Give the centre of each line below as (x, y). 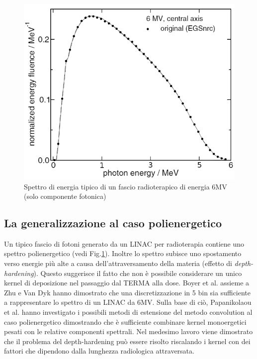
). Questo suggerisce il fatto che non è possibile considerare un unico (138, 273)
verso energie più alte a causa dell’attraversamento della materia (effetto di (118, 263)
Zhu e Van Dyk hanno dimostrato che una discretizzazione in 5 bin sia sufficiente (128, 292)
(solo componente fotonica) (65, 196)
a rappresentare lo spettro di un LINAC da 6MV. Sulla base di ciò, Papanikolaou (128, 302)
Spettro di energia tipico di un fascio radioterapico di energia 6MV (126, 186)
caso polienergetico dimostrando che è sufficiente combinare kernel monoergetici (125, 321)
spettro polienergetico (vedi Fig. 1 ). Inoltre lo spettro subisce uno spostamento (123, 253)
